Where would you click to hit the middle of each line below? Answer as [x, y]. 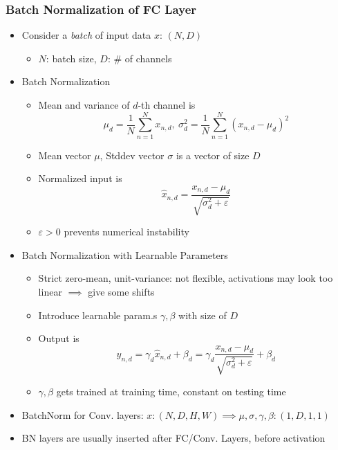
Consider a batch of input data [86, 35]
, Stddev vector [132, 155]
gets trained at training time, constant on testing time [171, 391]
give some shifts [121, 291]
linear [50, 291]
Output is [59, 338]
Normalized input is [80, 178]
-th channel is [167, 105]
